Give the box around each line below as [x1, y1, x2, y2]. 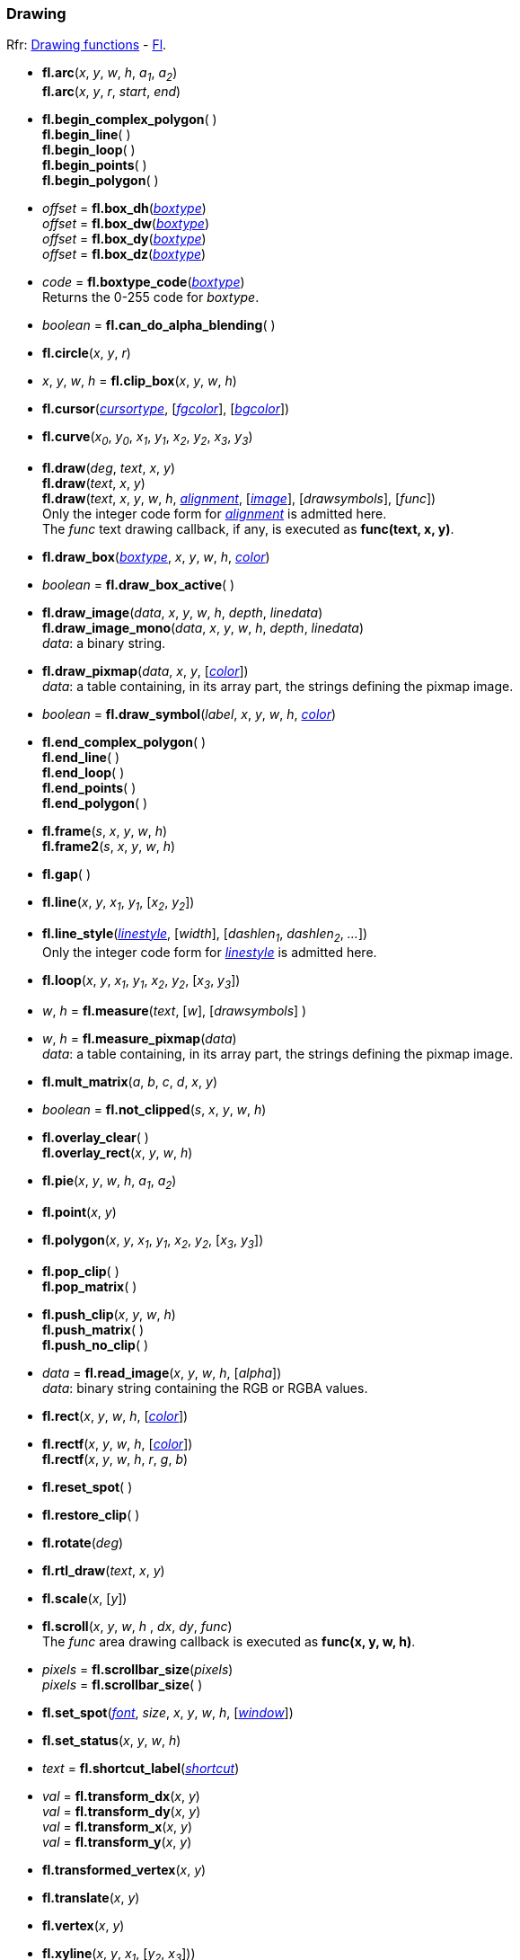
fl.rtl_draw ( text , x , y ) [42, 1562, 165, 1578]
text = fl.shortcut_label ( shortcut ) [42, 1760, 240, 1776]
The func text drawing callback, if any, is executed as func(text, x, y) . [42, 520, 454, 537]
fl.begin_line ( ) [42, 127, 131, 143]
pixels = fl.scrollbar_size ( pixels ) [42, 1661, 234, 1677]
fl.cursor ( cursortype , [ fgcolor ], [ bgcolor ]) [42, 401, 290, 417]
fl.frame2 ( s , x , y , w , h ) [42, 838, 176, 854]
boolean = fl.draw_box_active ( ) [42, 576, 235, 592]
